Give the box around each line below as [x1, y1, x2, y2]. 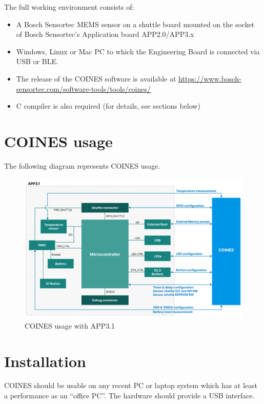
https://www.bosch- [178, 73, 241, 84]
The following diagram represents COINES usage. [4, 160, 160, 171]
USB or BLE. [16, 56, 58, 67]
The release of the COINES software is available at [16, 73, 176, 84]
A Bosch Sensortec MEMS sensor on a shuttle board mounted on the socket [16, 18, 255, 29]
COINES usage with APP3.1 [25, 320, 115, 331]
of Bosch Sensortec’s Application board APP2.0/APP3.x [16, 29, 194, 39]
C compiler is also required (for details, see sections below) [16, 100, 200, 111]
